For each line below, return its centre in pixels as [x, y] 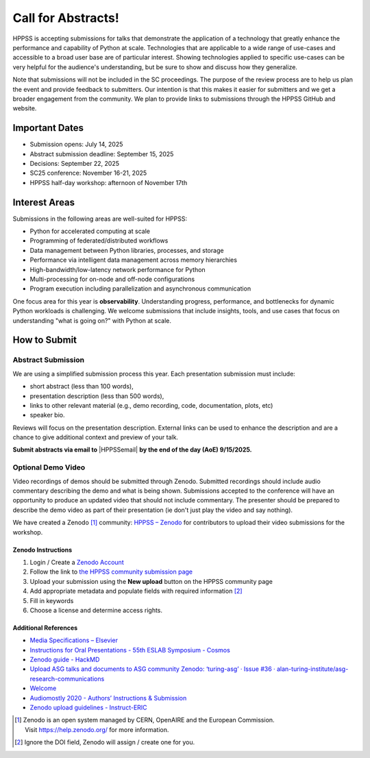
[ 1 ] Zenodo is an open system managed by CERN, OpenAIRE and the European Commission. [145, 720]
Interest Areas [44, 202]
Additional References [45, 628]
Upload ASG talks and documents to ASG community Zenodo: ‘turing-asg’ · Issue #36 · [152, 669]
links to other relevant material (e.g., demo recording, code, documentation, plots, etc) [151, 405]
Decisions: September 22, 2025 [75, 163]
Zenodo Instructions [42, 550]
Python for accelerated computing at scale [90, 231]
